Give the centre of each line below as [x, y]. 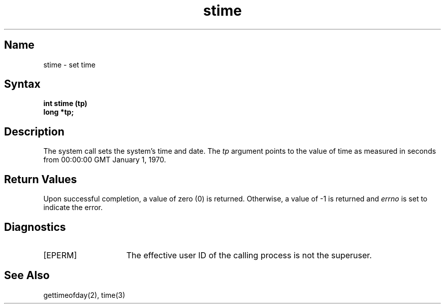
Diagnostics [35, 227]
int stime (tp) [65, 104]
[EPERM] [60, 255]
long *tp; [59, 112]
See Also [27, 276]
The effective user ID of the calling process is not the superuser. [249, 255]
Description [34, 131]
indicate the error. [73, 208]
